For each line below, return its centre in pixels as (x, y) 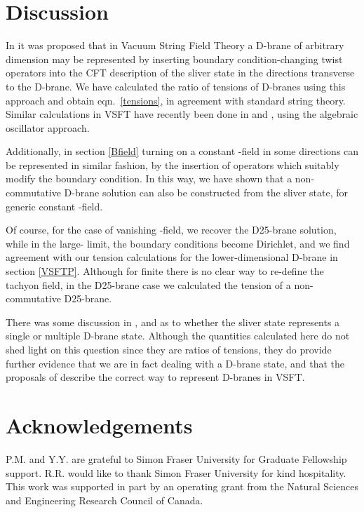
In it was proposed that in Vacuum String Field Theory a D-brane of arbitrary (175, 45)
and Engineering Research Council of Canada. (105, 500)
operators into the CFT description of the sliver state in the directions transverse (180, 73)
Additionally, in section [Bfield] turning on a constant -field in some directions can (182, 151)
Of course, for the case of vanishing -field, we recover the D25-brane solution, (171, 230)
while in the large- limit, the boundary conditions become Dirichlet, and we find (178, 243)
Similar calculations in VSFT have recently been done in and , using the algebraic (182, 114)
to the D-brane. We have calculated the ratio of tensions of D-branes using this (176, 86)
